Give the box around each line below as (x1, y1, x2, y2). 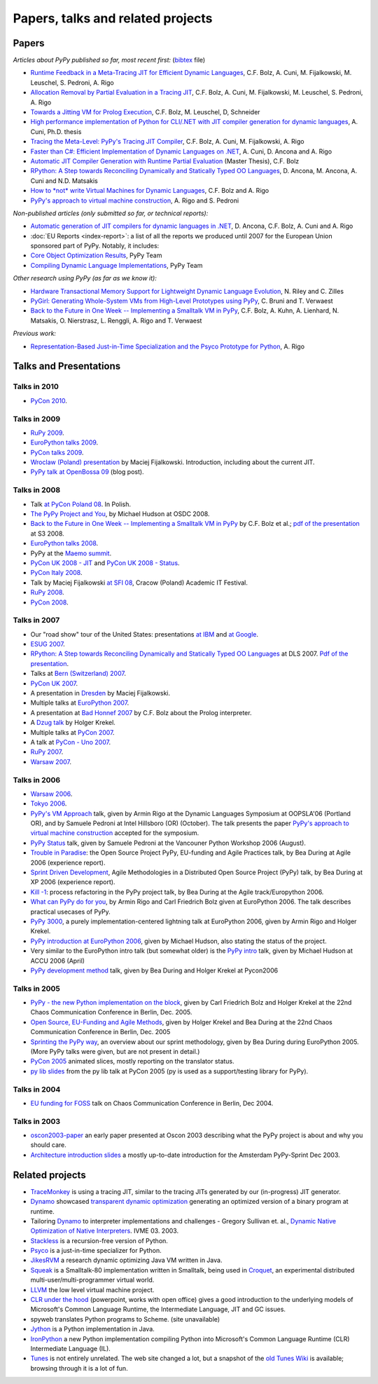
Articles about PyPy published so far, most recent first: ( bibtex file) (13, 56, 206, 65)
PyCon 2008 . (30, 598, 69, 606)
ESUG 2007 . (30, 640, 66, 649)
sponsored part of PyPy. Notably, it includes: (30, 242, 160, 250)
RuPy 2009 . (30, 428, 64, 437)
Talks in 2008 (13, 485, 61, 495)
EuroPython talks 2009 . (30, 438, 99, 447)
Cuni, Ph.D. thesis (30, 127, 82, 136)
